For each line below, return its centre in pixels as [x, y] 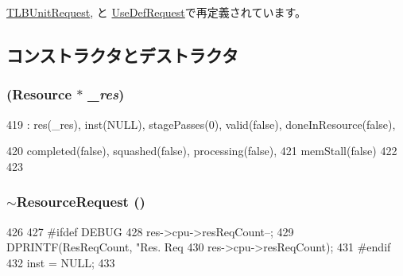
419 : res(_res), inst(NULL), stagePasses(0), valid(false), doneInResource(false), [201, 124]
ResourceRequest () [81, 202]
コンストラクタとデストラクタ [122, 54]
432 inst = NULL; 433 [61, 262]
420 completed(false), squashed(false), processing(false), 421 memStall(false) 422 [202, 151]
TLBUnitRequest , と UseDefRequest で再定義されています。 [156, 12]
